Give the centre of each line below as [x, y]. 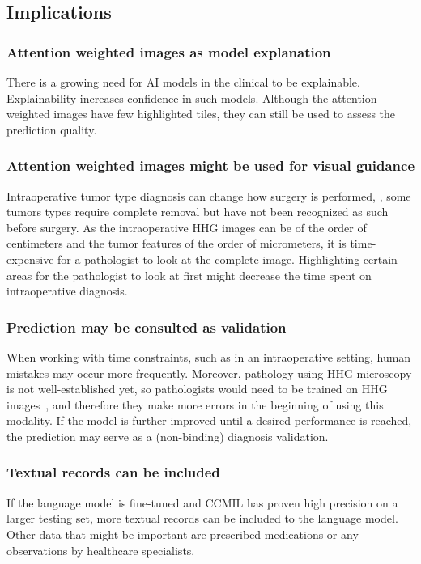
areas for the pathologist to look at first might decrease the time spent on [189, 275]
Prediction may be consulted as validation [147, 327]
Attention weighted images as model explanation [169, 51]
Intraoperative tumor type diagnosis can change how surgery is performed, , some [209, 195]
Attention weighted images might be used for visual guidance [211, 165]
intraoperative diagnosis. [67, 291]
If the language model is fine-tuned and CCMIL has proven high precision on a [202, 502]
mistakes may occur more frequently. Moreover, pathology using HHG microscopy [209, 373]
